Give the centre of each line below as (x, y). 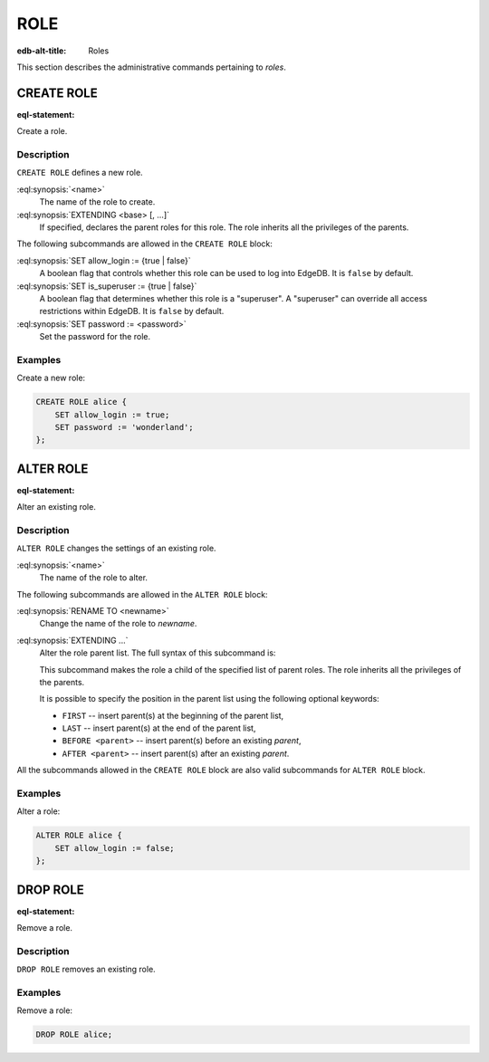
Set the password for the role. (95, 337)
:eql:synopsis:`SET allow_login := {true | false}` (104, 260)
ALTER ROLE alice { (79, 836)
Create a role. (42, 131)
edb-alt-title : (42, 51)
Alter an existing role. (57, 507)
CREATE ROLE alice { (81, 402)
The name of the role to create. (97, 202)
